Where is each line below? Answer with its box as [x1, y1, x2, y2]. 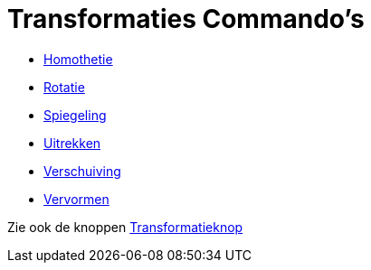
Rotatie [43, 79, 85, 95]
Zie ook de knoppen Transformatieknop [7, 219, 243, 235]
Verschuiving [43, 163, 121, 179]
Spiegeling [43, 107, 107, 123]
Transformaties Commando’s [7, 4, 365, 34]
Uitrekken [43, 135, 101, 151]
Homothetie [43, 51, 113, 67]
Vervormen [43, 191, 109, 207]
